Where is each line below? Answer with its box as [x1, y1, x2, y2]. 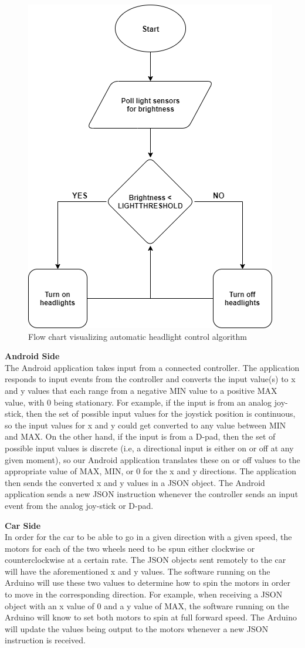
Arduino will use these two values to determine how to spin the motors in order [5, 576, 291, 589]
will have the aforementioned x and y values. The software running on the [5, 565, 270, 577]
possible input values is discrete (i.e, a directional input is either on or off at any [5, 441, 294, 454]
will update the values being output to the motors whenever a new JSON [5, 622, 269, 635]
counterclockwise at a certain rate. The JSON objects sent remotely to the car [5, 553, 286, 566]
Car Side [5, 519, 41, 531]
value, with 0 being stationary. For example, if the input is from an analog [5, 396, 272, 408]
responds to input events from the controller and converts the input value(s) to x [5, 373, 296, 385]
